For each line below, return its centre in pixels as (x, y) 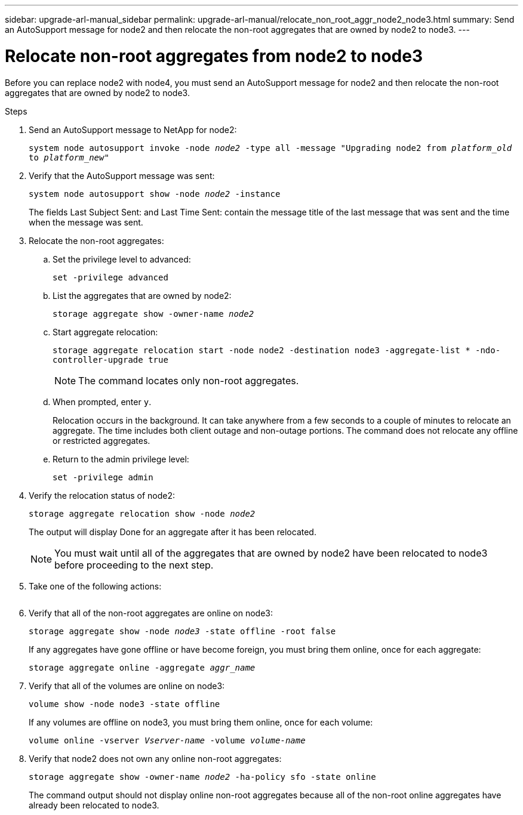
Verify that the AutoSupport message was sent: (122, 175)
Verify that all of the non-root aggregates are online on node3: (151, 613)
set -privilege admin (103, 477)
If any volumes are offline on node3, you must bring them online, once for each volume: (201, 722)
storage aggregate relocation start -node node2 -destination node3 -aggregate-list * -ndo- (277, 350)
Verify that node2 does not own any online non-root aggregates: (155, 758)
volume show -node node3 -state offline (124, 704)
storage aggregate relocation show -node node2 (142, 513)
